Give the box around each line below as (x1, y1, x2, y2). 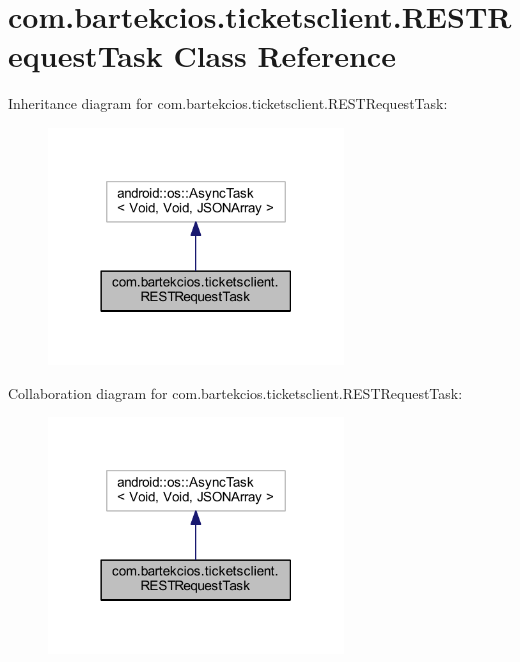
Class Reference (173, 35, 396, 76)
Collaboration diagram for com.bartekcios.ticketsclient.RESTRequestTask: (8, 382, 463, 403)
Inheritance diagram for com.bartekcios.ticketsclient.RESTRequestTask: (8, 93, 448, 114)
